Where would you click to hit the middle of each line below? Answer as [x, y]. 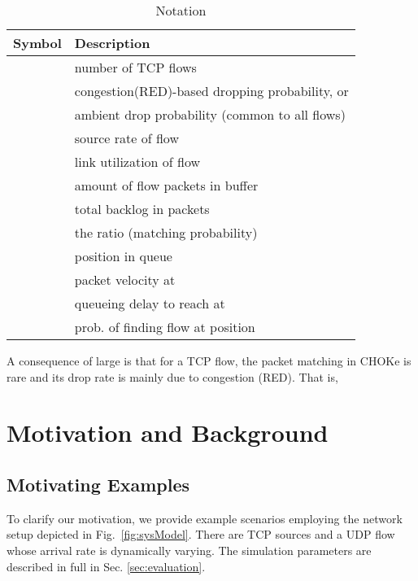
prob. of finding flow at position [165, 327]
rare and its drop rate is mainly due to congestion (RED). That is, [172, 376]
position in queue [123, 256]
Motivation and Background [168, 432]
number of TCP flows [135, 67]
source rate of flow [126, 138]
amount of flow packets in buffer [166, 185]
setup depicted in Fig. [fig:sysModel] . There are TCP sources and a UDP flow [201, 534]
